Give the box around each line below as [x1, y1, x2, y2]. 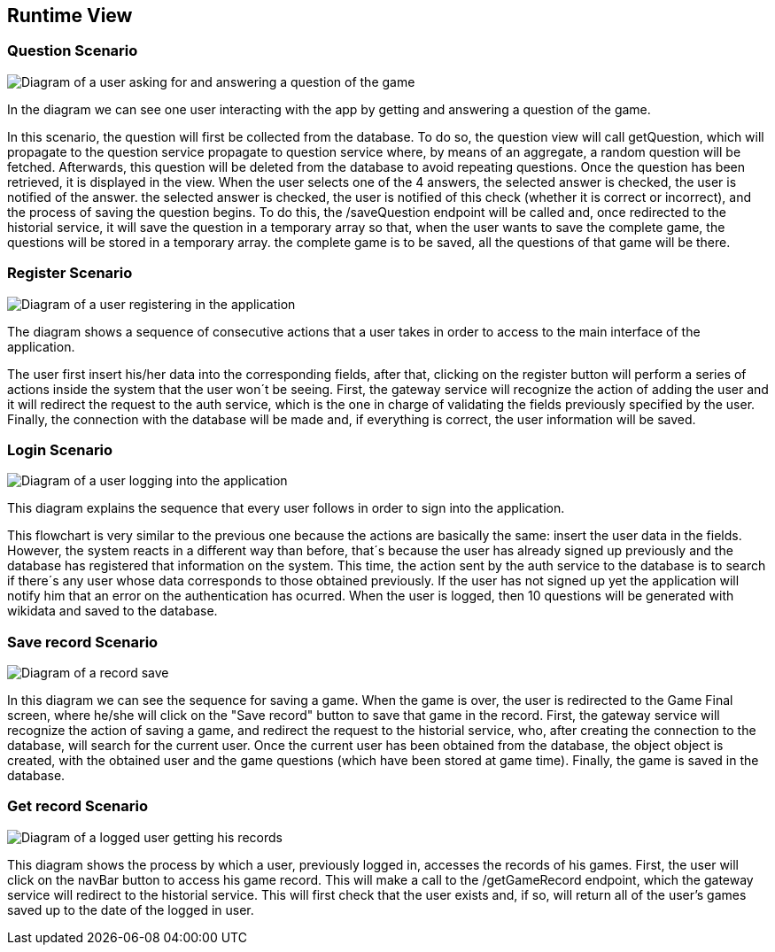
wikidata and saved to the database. [7, 603, 218, 619]
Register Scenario [7, 264, 133, 283]
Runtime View [7, 4, 133, 27]
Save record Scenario [7, 632, 159, 651]
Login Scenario [7, 440, 113, 459]
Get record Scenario [7, 797, 148, 816]
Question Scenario [7, 42, 138, 60]
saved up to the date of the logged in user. [7, 902, 254, 917]
